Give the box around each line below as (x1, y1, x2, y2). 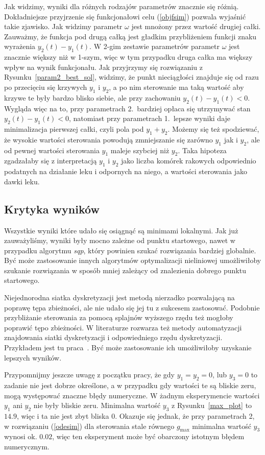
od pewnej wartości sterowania (4, 145, 100, 155)
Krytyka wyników (4, 201, 100, 217)
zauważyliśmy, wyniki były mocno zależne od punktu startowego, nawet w (4, 235, 235, 246)
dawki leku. (4, 176, 40, 186)
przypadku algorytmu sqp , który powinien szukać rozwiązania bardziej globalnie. (4, 245, 256, 255)
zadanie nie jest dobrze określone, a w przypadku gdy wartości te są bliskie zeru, (4, 380, 256, 391)
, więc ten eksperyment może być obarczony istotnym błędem (52, 431, 245, 442)
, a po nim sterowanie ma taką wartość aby (109, 81, 244, 92)
